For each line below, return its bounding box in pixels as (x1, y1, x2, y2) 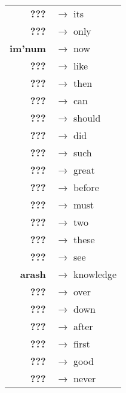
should (73, 111, 101, 125)
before (73, 180, 99, 194)
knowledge (73, 267, 117, 281)
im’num (10, 41, 46, 55)
